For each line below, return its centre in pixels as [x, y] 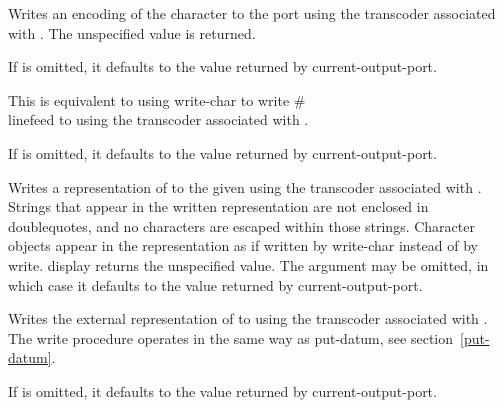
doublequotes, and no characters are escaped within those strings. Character [241, 225]
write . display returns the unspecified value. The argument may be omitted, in [248, 264]
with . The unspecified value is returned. [132, 32]
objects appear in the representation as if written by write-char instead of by [243, 245]
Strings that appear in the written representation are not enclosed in [218, 206]
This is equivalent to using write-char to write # [157, 99]
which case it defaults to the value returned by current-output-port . [215, 284]
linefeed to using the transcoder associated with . [158, 119]
